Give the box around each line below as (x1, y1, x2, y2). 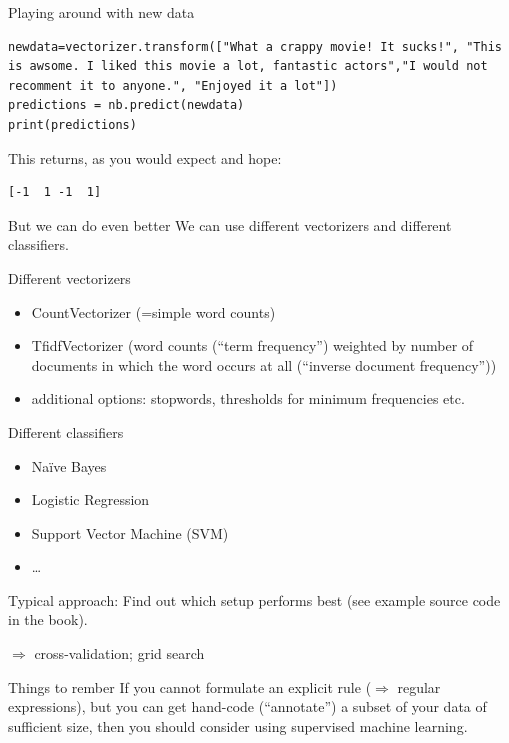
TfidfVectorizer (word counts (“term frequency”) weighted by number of (31, 335, 474, 356)
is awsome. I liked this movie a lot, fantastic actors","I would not (8, 59, 488, 74)
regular (397, 676, 441, 697)
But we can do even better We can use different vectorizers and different (8, 214, 452, 235)
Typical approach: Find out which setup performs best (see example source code (8, 589, 501, 610)
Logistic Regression (31, 489, 150, 510)
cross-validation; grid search (34, 643, 205, 664)
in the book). (8, 609, 88, 630)
